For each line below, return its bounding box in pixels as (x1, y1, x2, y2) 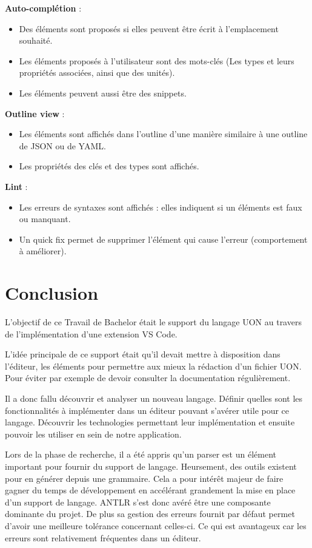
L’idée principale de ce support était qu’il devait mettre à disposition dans (5, 348, 280, 360)
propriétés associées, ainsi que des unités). (19, 66, 175, 79)
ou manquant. (19, 212, 71, 225)
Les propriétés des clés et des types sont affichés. (19, 160, 199, 172)
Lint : (5, 180, 28, 192)
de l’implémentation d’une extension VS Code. (5, 327, 178, 340)
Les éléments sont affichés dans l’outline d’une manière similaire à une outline (19, 127, 308, 140)
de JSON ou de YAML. (19, 139, 106, 152)
